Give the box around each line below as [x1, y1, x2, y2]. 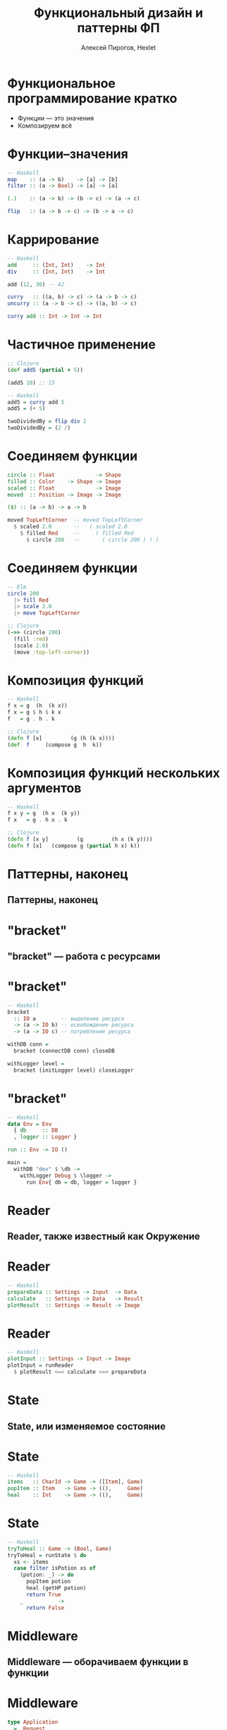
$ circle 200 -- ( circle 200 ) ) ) [25, 536, 159, 543]
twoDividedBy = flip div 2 [7, 418, 87, 425]
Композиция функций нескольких [7, 765, 221, 781]
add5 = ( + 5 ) [7, 405, 46, 412]
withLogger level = [7, 1060, 65, 1067]
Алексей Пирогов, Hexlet [80, 43, 157, 52]
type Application [7, 1719, 59, 1726]
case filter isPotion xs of [13, 1565, 97, 1572]
